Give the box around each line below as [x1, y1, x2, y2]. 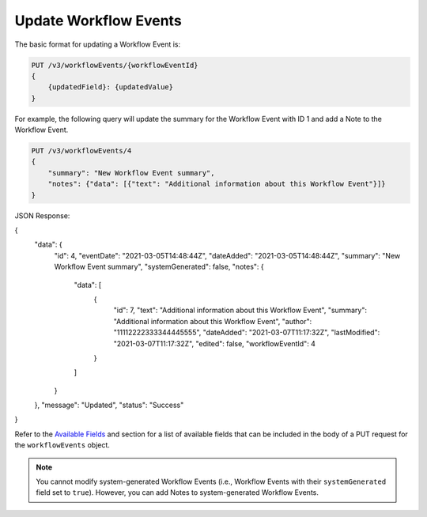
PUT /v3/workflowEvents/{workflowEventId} [31, 60, 198, 70]
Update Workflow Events [14, 12, 182, 29]
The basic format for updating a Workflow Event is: [14, 40, 181, 49]
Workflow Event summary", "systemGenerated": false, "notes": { [54, 262, 264, 272]
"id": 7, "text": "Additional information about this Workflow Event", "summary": [113, 305, 368, 315]
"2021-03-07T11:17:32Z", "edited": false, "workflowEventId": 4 [113, 338, 316, 348]
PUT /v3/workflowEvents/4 [31, 146, 132, 156]
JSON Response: [14, 210, 70, 221]
